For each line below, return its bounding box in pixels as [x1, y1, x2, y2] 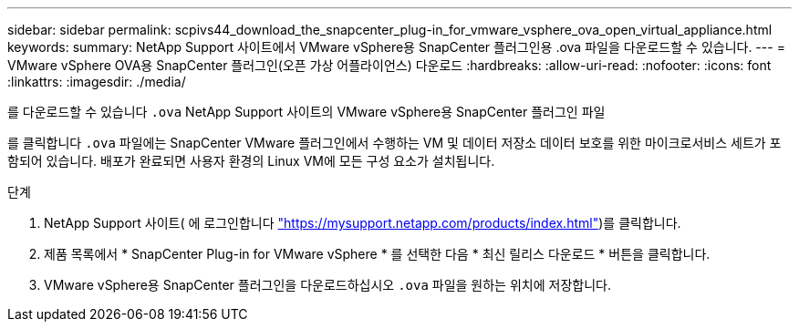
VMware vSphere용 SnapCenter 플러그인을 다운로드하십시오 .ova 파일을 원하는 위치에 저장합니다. [44, 277, 611, 293]
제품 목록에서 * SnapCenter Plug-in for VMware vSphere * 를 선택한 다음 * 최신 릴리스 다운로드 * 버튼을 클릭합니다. [44, 246, 711, 262]
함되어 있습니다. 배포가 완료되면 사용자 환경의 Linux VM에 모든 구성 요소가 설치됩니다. [7, 153, 495, 169]
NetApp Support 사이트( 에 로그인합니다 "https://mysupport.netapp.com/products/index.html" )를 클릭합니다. [44, 215, 681, 231]
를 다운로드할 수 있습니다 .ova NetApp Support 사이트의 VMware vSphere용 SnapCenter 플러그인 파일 [7, 104, 606, 119]
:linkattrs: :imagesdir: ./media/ [7, 74, 186, 89]
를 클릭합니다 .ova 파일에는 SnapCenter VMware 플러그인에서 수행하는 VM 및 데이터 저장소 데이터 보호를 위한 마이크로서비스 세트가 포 [7, 135, 782, 150]
